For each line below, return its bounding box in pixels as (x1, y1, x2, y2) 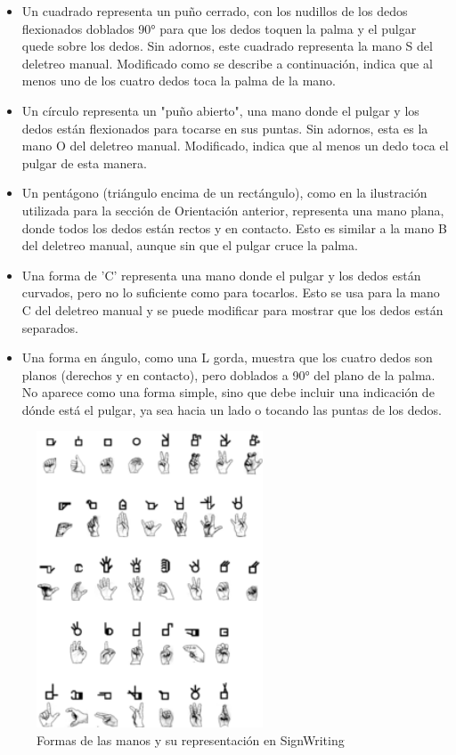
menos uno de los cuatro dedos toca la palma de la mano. (21, 71, 336, 90)
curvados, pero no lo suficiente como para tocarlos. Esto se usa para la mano (21, 283, 440, 302)
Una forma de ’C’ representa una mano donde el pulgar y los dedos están (21, 265, 421, 284)
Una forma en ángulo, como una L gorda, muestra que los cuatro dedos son (21, 348, 433, 367)
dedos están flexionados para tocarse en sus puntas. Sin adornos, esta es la (21, 118, 428, 137)
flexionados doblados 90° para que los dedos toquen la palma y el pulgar (21, 19, 417, 37)
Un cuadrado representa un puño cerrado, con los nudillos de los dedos (21, 2, 408, 20)
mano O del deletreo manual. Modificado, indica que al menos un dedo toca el (21, 136, 449, 155)
